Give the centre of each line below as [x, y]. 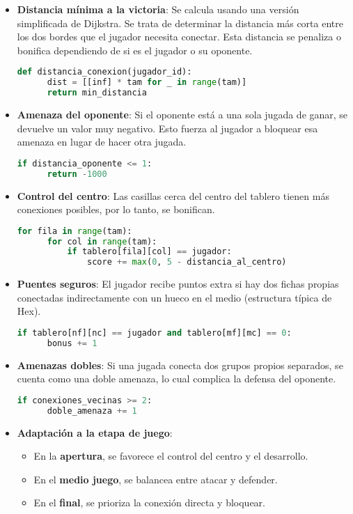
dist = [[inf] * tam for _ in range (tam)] [147, 83]
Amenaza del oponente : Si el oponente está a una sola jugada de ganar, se [182, 114]
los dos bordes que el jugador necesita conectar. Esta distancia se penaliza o [179, 37]
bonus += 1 [72, 343]
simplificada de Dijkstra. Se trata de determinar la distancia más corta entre [180, 23]
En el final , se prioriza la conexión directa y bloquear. [149, 503]
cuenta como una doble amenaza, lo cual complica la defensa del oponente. [176, 379]
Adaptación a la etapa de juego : [95, 432]
